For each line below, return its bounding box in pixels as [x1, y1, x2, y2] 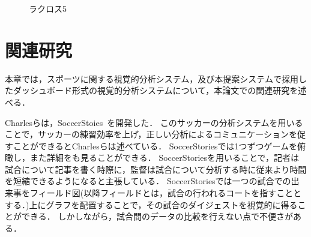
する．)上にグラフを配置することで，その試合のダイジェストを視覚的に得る [5, 198, 298, 211]
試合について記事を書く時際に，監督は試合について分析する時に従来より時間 [5, 163, 307, 175]
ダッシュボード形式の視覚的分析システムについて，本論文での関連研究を [13, 84, 298, 97]
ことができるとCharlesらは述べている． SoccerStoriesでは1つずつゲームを [13, 139, 298, 152]
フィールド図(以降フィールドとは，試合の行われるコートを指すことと [29, 187, 302, 199]
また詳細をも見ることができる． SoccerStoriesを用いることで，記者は [29, 151, 300, 164]
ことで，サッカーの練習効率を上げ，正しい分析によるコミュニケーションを [5, 128, 297, 140]
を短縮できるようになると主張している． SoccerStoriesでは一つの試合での [5, 175, 291, 187]
